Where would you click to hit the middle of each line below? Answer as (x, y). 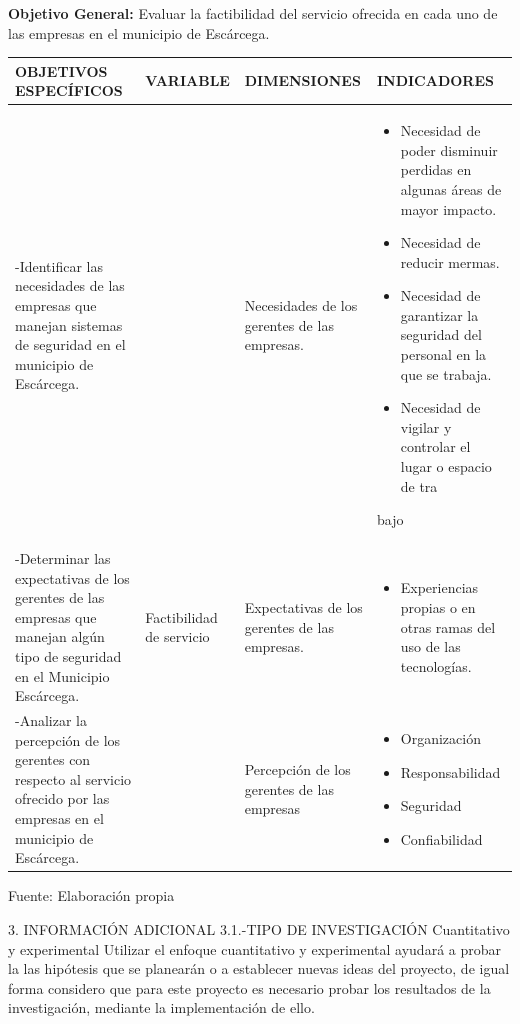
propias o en (438, 607)
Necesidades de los (301, 305)
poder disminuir (449, 149)
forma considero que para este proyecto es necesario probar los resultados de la (249, 987)
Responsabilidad (450, 771)
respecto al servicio (73, 778)
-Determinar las (63, 558)
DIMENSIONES (302, 80)
